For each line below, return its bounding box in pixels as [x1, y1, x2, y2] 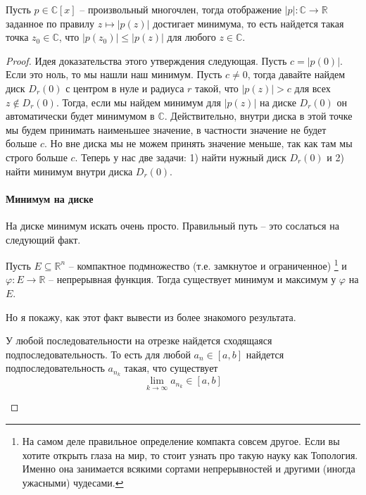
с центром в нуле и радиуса [65, 80, 184, 95]
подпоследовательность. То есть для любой [6, 346, 191, 361]
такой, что [195, 80, 239, 95]
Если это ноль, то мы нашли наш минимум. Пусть [6, 67, 222, 82]
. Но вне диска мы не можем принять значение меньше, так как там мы [44, 136, 353, 151]
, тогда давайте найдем [247, 67, 346, 82]
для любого [167, 30, 216, 44]
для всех [294, 80, 331, 95]
